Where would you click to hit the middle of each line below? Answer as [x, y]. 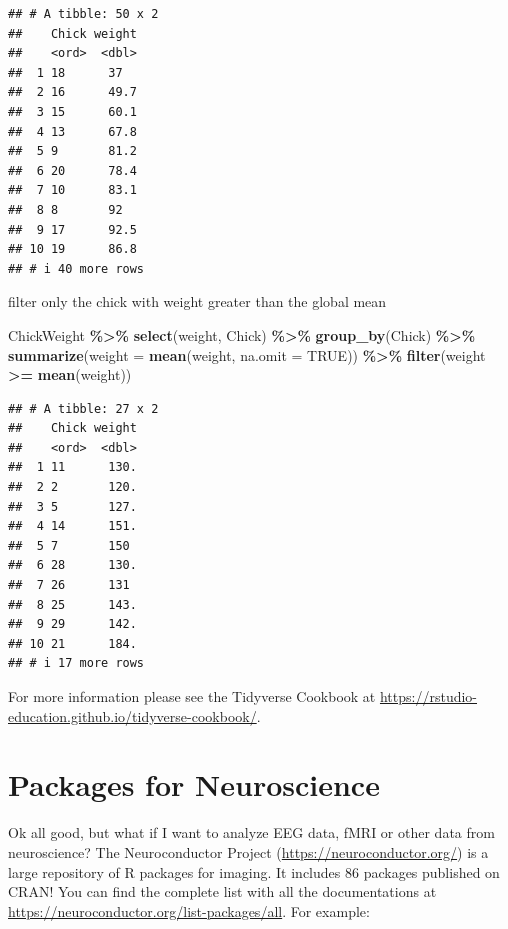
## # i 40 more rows [76, 268]
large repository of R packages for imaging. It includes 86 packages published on [254, 871]
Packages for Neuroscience [194, 784]
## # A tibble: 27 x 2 [83, 408]
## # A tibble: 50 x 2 [83, 14]
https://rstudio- [428, 696]
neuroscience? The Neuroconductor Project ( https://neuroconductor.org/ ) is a [248, 851]
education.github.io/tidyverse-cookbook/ [132, 715]
